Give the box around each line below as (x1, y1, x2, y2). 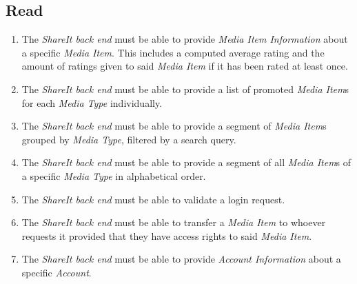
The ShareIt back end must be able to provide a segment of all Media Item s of (21, 155, 351, 170)
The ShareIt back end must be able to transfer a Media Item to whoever (21, 215, 326, 230)
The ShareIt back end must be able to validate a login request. (21, 192, 285, 206)
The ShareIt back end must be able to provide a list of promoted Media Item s (21, 81, 349, 96)
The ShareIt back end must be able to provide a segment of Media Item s (21, 119, 327, 133)
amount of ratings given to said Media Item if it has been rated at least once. (21, 59, 348, 73)
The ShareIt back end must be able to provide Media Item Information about (21, 32, 348, 46)
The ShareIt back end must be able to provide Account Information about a (21, 252, 341, 266)
